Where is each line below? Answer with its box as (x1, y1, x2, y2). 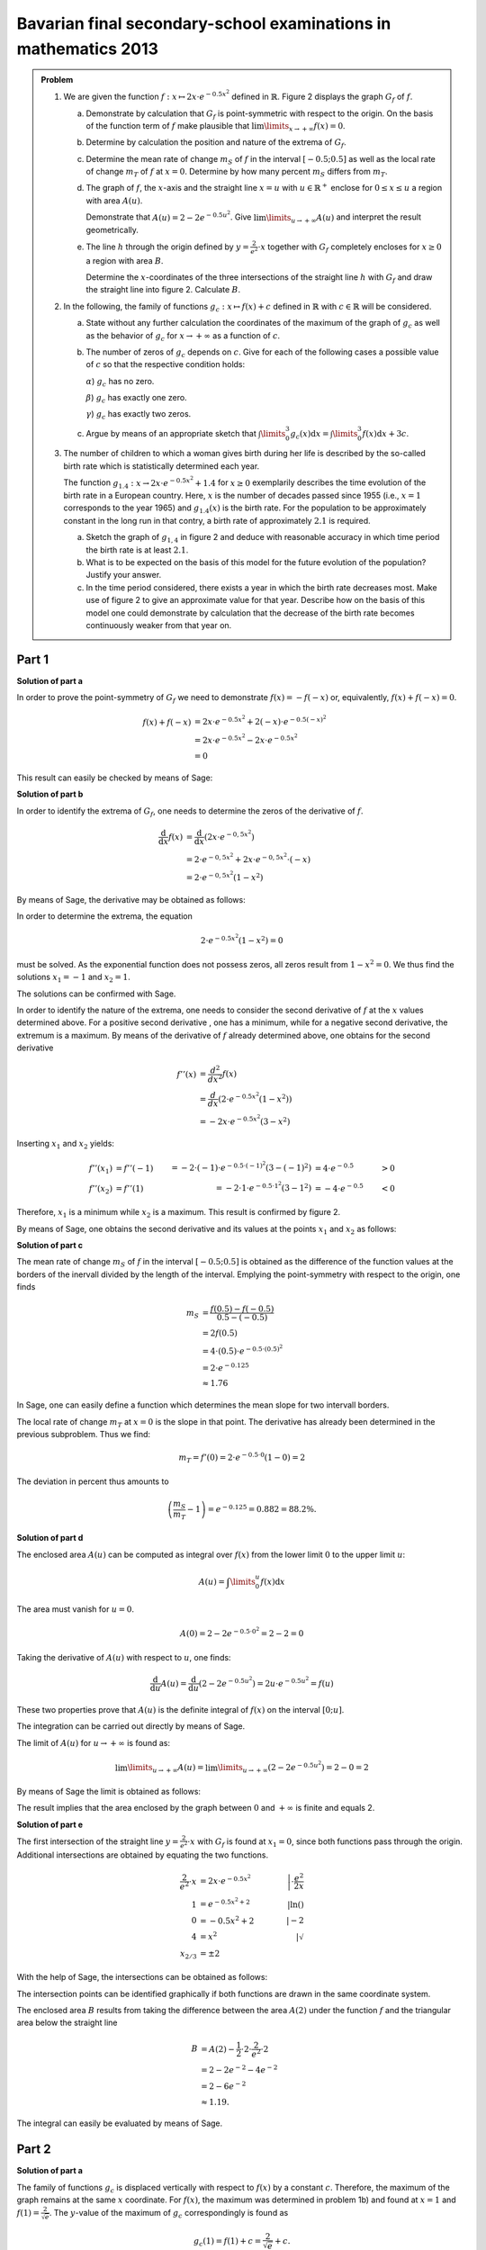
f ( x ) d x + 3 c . (362, 427, 409, 438)
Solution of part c (16, 1239, 84, 1250)
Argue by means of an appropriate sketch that (85, 427, 256, 438)
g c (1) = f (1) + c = (193, 2236, 262, 2248)
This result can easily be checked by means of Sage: (16, 772, 213, 783)
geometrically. (85, 225, 139, 236)
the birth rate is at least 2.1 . (85, 544, 189, 555)
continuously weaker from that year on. (85, 619, 232, 630)
